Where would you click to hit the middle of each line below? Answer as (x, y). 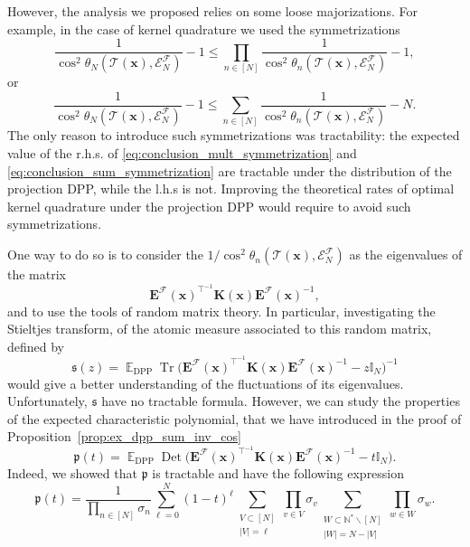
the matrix (37, 274)
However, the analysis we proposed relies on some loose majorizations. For (212, 11)
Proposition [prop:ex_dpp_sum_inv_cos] (124, 436)
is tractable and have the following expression (278, 472)
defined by (36, 346)
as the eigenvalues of (406, 255)
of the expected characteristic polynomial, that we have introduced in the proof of (235, 418)
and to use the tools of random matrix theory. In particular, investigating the (221, 311)
